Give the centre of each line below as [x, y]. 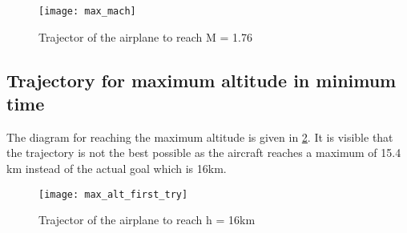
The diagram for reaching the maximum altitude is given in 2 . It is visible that [200, 137]
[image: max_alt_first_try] [113, 194]
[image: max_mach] [87, 11]
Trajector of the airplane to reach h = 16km [147, 220]
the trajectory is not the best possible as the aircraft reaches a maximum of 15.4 [204, 153]
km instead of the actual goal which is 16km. [117, 169]
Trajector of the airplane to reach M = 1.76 [145, 36]
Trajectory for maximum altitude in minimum [201, 80]
